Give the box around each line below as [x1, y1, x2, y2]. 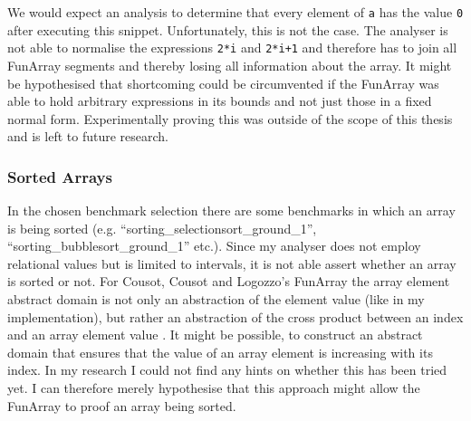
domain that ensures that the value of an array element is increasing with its [7, 342, 433, 361]
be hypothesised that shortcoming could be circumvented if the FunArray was [7, 73, 439, 92]
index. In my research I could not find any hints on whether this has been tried [7, 360, 447, 379]
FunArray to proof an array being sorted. [7, 396, 236, 415]
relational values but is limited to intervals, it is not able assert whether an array [7, 254, 457, 273]
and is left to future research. [7, 127, 168, 146]
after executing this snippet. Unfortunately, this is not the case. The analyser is [7, 20, 448, 39]
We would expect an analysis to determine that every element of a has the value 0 [7, 3, 464, 21]
